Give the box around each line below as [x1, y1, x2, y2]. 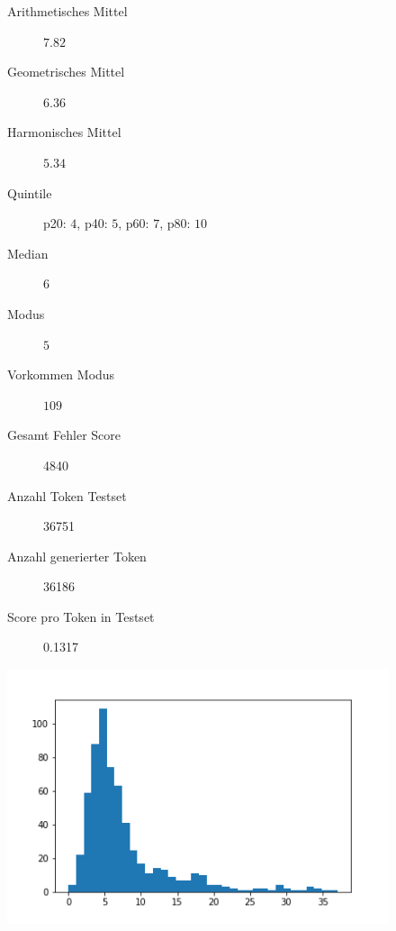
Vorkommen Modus [7, 365, 115, 384]
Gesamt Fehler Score [7, 425, 121, 444]
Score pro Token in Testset [7, 607, 155, 625]
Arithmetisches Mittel [7, 2, 128, 20]
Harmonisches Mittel [7, 123, 121, 141]
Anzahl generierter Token [7, 546, 147, 565]
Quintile [7, 183, 52, 202]
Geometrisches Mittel [7, 62, 125, 81]
